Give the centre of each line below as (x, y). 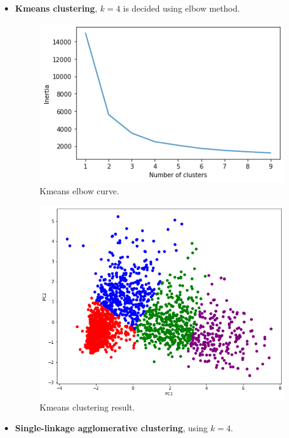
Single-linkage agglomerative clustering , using (111, 427)
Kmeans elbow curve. (79, 191)
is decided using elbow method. (181, 8)
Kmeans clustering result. (87, 407)
